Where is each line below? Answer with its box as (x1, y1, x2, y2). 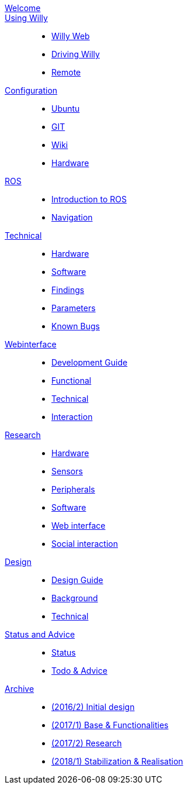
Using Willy (5, 13, 48, 23)
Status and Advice (5, 629, 75, 639)
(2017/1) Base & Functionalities (51, 720, 169, 730)
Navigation (51, 212, 93, 222)
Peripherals (51, 484, 95, 494)
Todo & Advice (51, 666, 107, 676)
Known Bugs (51, 321, 100, 331)
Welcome (5, 3, 41, 13)
